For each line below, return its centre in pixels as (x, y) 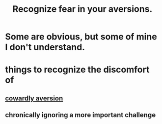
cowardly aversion (34, 98)
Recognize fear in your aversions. (82, 9)
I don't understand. (45, 47)
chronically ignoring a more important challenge (81, 115)
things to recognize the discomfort (77, 70)
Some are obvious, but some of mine (81, 37)
